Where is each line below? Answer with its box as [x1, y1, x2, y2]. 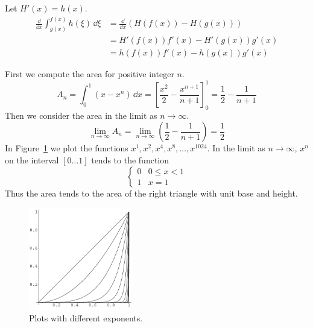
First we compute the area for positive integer [5, 67, 174, 80]
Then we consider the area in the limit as [5, 109, 157, 121]
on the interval [5, 154, 59, 166]
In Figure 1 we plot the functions [5, 142, 128, 154]
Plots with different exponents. [29, 312, 143, 324]
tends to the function [91, 154, 169, 166]
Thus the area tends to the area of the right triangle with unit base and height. [5, 186, 298, 199]
